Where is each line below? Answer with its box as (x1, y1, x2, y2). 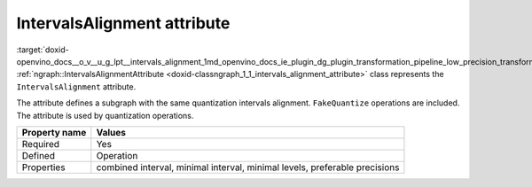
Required (21, 137, 60, 150)
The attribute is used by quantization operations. (16, 110, 194, 121)
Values (96, 126, 127, 138)
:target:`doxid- (16, 44, 70, 55)
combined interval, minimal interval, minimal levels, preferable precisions (96, 160, 400, 173)
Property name (21, 126, 87, 138)
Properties (21, 160, 66, 173)
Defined (21, 149, 55, 161)
